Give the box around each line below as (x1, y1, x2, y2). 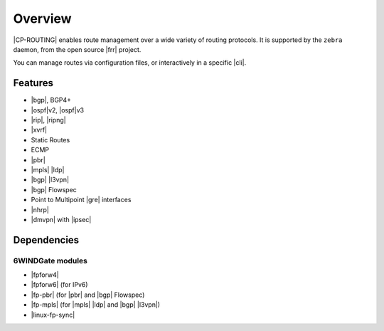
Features (13, 77, 53, 89)
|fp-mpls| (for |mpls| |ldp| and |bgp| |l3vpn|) (31, 300, 160, 309)
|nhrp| (31, 205, 49, 214)
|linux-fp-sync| (31, 310, 75, 319)
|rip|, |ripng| (31, 116, 67, 125)
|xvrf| (31, 125, 48, 135)
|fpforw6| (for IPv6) (31, 280, 88, 289)
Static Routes (31, 135, 70, 144)
